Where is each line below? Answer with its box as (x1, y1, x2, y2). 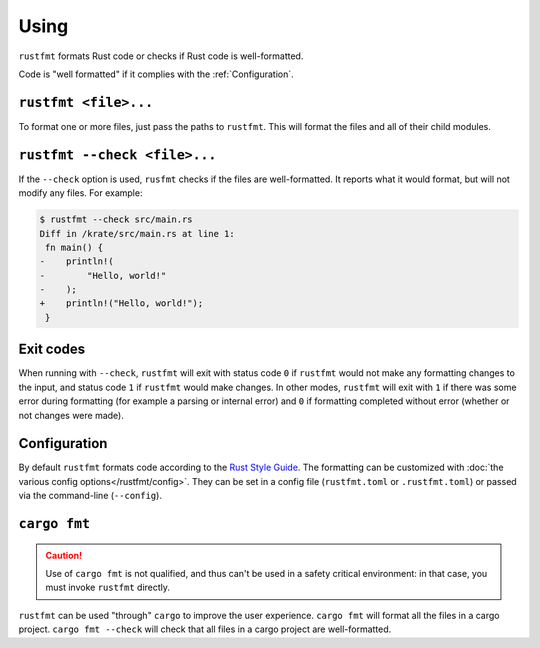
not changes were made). (18, 409, 125, 421)
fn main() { (45, 241, 104, 253)
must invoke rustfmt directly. (45, 581, 170, 594)
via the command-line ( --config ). (18, 490, 162, 502)
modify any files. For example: (18, 187, 143, 199)
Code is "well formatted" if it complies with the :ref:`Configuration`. (18, 68, 294, 80)
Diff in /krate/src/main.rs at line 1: (39, 228, 235, 239)
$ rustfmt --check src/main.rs (39, 214, 194, 225)
